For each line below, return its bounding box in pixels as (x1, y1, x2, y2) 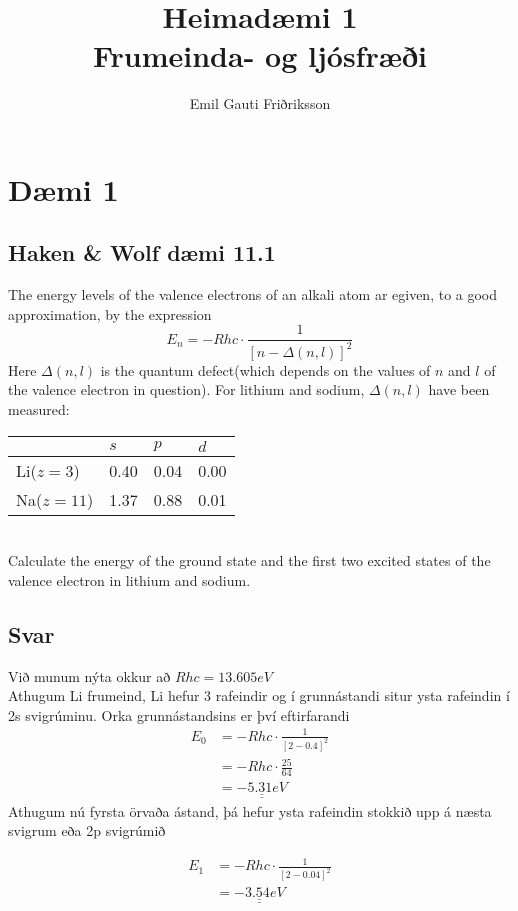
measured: (8, 399, 70, 420)
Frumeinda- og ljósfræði (92, 35, 428, 76)
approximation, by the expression (8, 303, 212, 324)
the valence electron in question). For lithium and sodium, (8, 379, 365, 400)
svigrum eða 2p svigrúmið (8, 820, 166, 841)
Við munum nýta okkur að (8, 665, 171, 686)
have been (428, 379, 490, 400)
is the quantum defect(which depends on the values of (100, 359, 431, 380)
